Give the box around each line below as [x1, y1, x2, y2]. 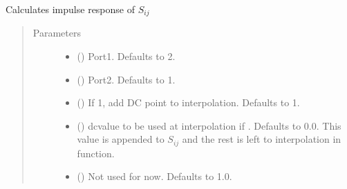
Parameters [32, 26, 81, 40]
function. [77, 146, 115, 160]
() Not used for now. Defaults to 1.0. [77, 169, 232, 183]
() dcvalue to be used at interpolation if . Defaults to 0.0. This [77, 118, 341, 132]
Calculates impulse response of [6, 2, 135, 16]
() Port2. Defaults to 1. [77, 72, 176, 86]
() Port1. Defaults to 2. [77, 49, 176, 63]
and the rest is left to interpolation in [182, 132, 341, 146]
